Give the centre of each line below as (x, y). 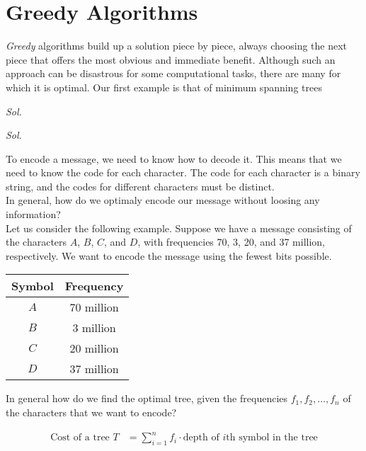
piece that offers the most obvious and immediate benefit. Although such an (171, 59)
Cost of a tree (80, 438)
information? (33, 214)
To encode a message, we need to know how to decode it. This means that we (174, 158)
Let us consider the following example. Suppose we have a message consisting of (179, 228)
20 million (94, 348)
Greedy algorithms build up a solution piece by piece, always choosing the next (177, 46)
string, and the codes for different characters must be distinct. (140, 186)
